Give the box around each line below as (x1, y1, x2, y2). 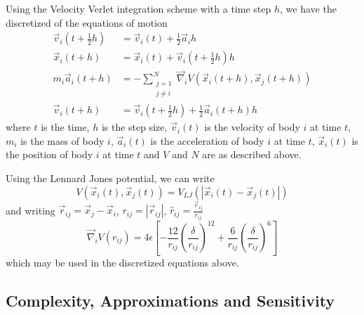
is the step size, (101, 120, 168, 134)
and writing (6, 202, 55, 217)
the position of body (6, 147, 93, 162)
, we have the (280, 1, 337, 15)
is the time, (41, 120, 90, 134)
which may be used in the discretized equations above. (6, 255, 239, 269)
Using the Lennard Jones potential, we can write (6, 170, 215, 185)
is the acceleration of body (150, 133, 264, 148)
